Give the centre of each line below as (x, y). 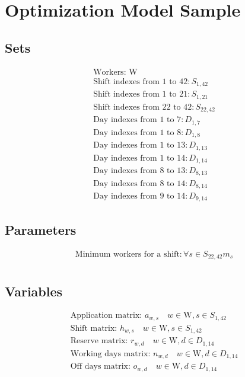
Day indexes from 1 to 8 (137, 132)
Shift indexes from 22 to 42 (143, 107)
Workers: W (115, 72)
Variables (34, 291)
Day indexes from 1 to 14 (139, 158)
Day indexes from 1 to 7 (137, 120)
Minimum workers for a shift (127, 254)
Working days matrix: (110, 354)
